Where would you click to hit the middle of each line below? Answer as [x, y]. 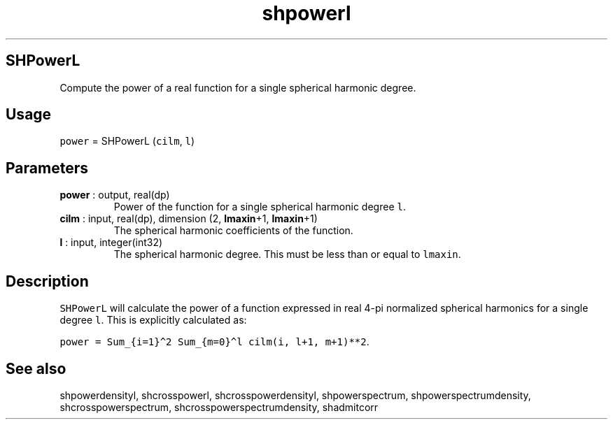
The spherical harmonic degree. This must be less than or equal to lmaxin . [287, 254]
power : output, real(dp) [115, 195]
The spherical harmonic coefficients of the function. [233, 231]
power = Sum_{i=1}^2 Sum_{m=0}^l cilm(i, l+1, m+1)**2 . [214, 342]
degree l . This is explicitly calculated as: [153, 320]
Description [47, 281]
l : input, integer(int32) [111, 243]
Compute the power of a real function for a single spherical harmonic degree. [238, 87]
